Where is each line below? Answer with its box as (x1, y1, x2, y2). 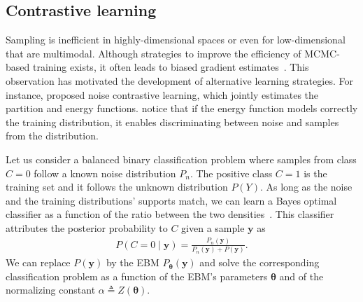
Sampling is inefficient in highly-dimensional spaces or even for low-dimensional (6, 32, 346, 47)
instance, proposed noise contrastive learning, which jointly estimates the (6, 87, 319, 102)
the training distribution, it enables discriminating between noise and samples (6, 114, 339, 129)
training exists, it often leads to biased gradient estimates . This (32, 60, 309, 74)
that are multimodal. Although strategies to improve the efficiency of (6, 46, 301, 60)
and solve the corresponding (199, 255, 320, 270)
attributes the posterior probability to (6, 220, 168, 235)
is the (304, 165, 327, 180)
